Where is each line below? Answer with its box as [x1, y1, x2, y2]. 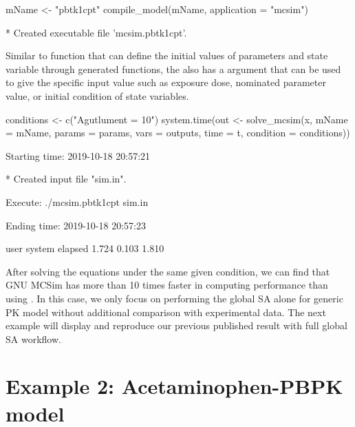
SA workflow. [6, 331, 61, 346]
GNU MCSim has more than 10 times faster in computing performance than [6, 278, 328, 292]
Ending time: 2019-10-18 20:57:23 [6, 218, 146, 232]
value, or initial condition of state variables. [6, 88, 189, 103]
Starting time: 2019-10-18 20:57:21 [6, 148, 151, 163]
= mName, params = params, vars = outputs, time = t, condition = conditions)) [6, 125, 350, 140]
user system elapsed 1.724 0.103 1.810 [6, 241, 164, 256]
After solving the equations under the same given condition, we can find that [6, 264, 330, 278]
